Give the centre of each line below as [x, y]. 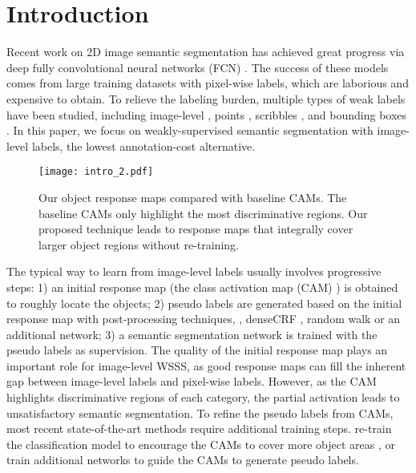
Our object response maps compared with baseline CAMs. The [193, 197]
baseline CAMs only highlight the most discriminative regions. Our [203, 213]
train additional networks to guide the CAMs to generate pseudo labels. [183, 460]
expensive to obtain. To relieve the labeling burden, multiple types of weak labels [206, 98]
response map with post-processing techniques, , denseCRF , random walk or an [204, 319]
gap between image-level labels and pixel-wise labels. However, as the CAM [192, 381]
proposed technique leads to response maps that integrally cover [196, 229]
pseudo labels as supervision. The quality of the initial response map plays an [197, 350]
